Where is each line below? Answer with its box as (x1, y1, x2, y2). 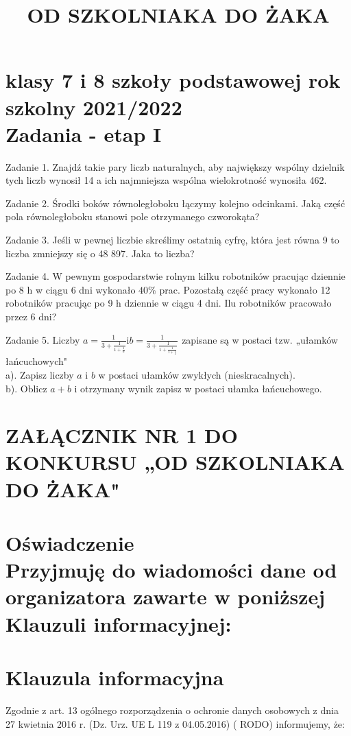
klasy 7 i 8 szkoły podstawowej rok (5, 66, 341, 94)
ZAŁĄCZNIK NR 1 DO (5, 421, 238, 449)
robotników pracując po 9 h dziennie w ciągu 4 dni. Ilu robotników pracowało (5, 296, 332, 310)
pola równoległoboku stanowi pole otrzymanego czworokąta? (5, 209, 260, 224)
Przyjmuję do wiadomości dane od (5, 556, 337, 584)
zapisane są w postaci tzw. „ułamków (182, 332, 338, 346)
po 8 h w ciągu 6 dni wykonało (5, 282, 136, 296)
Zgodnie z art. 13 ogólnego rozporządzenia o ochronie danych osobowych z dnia (5, 702, 339, 717)
